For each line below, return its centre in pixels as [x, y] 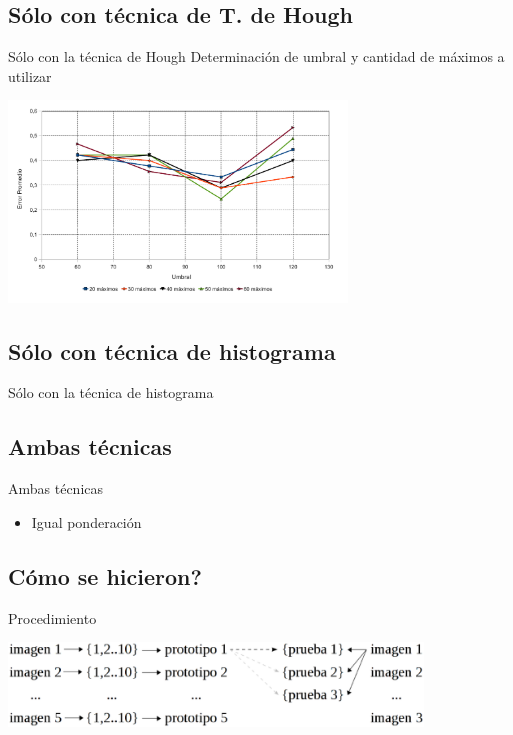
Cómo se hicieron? [105, 575]
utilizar [30, 75]
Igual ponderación [86, 521]
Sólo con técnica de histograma [172, 350]
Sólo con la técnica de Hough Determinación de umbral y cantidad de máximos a [256, 56]
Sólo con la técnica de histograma [111, 392]
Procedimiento [52, 617]
